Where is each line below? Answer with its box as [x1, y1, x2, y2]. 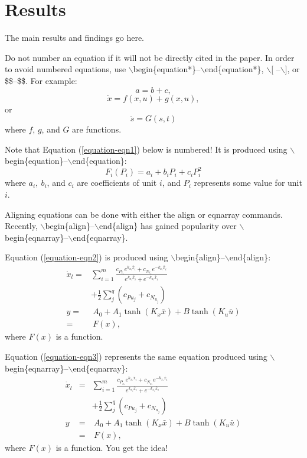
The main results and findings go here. [5, 31, 144, 44]
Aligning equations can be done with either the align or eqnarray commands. [5, 208, 283, 220]
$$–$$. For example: [5, 74, 77, 86]
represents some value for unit [194, 176, 302, 189]
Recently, [5, 220, 38, 232]
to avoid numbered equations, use [5, 63, 126, 75]
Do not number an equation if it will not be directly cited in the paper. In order [5, 51, 295, 63]
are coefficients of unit [77, 176, 157, 189]
